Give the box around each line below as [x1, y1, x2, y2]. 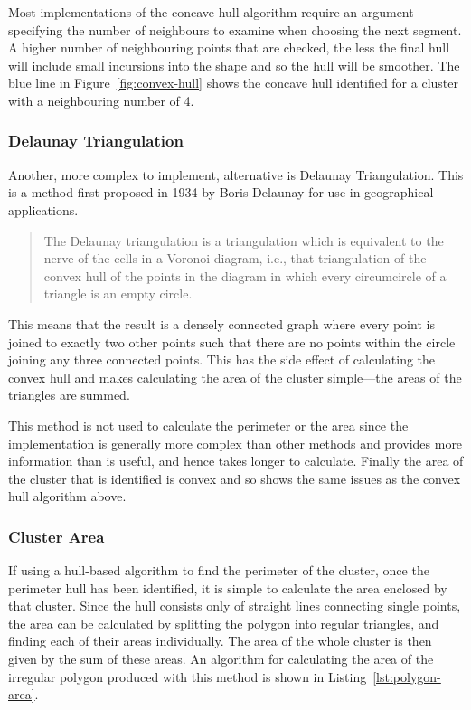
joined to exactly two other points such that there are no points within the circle [8, 332, 456, 351]
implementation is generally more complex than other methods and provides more [8, 433, 463, 452]
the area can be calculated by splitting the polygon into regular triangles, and [8, 613, 439, 632]
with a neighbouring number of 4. [8, 90, 194, 109]
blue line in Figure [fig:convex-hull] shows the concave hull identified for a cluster [8, 73, 458, 92]
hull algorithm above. [8, 487, 127, 506]
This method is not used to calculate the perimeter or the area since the [8, 415, 409, 434]
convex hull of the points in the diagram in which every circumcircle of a [43, 266, 447, 285]
